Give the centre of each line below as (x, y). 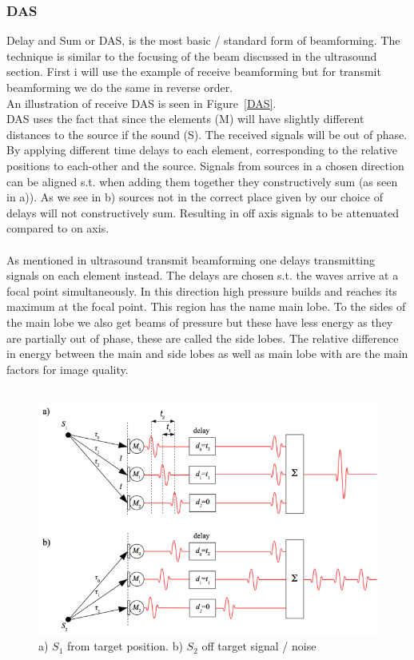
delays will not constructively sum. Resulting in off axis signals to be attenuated (203, 212)
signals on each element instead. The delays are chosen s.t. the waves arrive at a (203, 275)
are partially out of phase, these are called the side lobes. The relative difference (203, 338)
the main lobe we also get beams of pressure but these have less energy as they (200, 322)
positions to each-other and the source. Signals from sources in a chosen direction (205, 165)
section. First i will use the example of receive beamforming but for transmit (194, 72)
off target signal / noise (259, 646)
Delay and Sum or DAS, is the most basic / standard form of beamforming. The (203, 40)
